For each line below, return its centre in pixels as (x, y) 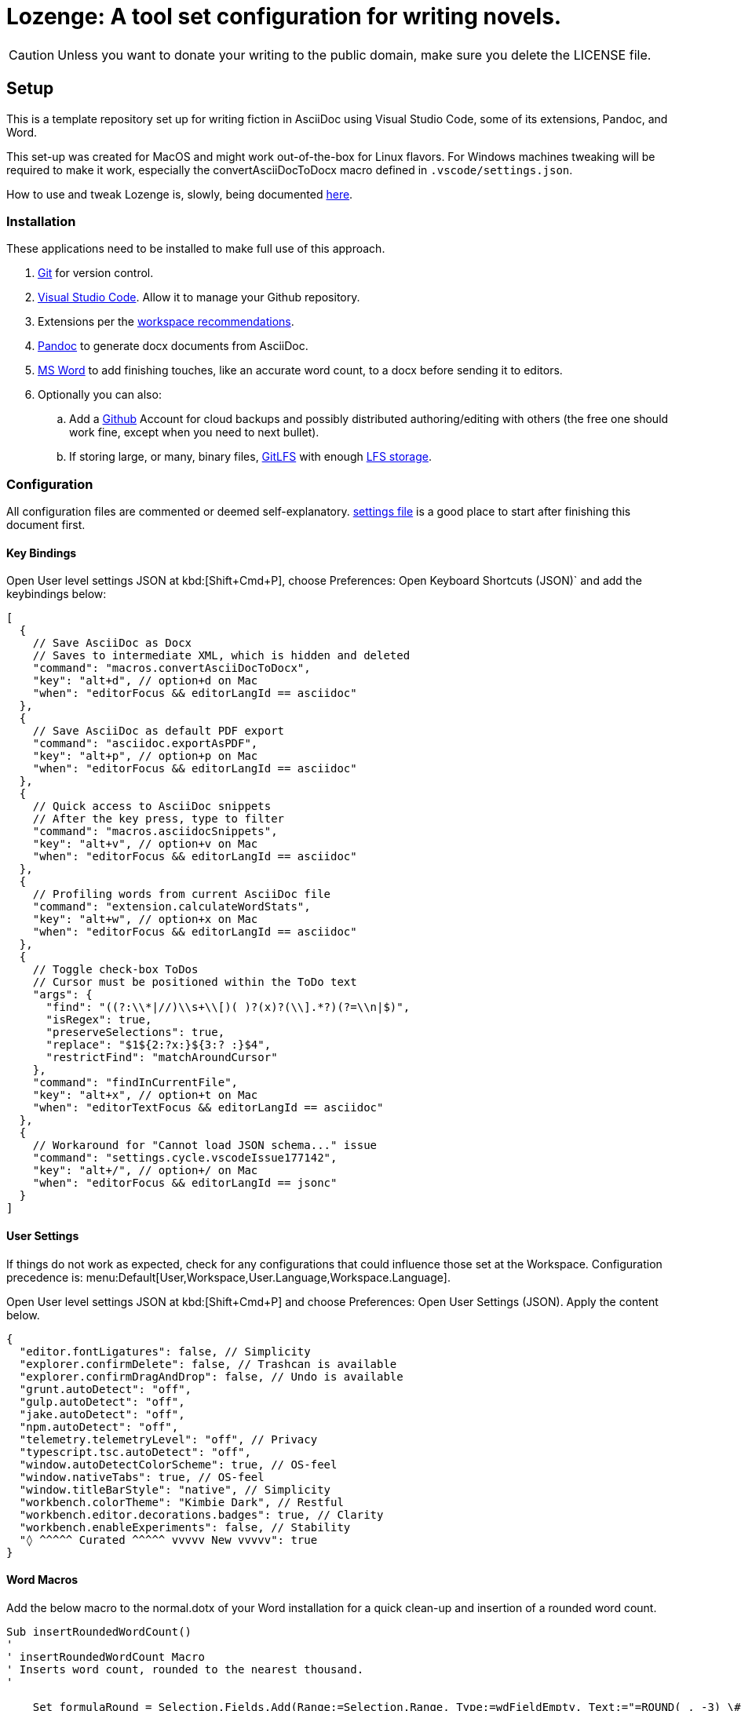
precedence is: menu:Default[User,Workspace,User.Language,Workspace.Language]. (228, 1277)
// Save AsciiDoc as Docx (112, 643)
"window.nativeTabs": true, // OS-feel (142, 1477)
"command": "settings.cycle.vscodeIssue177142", (185, 1158)
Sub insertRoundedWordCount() (99, 1631)
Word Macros (42, 1580)
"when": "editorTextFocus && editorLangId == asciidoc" (208, 1108)
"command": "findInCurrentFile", (135, 1083)
